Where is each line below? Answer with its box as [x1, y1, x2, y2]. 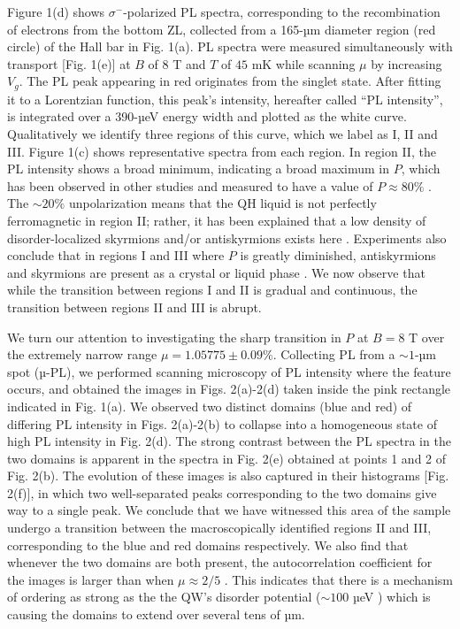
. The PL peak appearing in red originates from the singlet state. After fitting [19, 72, 441, 90]
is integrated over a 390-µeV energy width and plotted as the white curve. [7, 107, 407, 126]
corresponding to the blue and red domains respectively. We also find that [7, 535, 409, 554]
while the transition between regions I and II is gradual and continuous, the [7, 280, 418, 299]
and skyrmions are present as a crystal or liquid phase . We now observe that [7, 263, 425, 281]
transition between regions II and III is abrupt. [7, 297, 262, 316]
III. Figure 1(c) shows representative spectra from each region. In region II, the [7, 142, 436, 160]
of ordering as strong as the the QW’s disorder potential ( [7, 587, 321, 606]
